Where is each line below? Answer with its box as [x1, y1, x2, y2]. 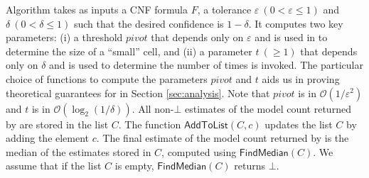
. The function [118, 116, 181, 131]
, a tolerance [197, 2, 252, 16]
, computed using [161, 144, 237, 159]
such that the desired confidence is [73, 16, 224, 30]
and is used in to [255, 30, 328, 45]
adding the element [6, 130, 90, 145]
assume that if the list [6, 158, 102, 173]
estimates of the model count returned [184, 101, 351, 116]
